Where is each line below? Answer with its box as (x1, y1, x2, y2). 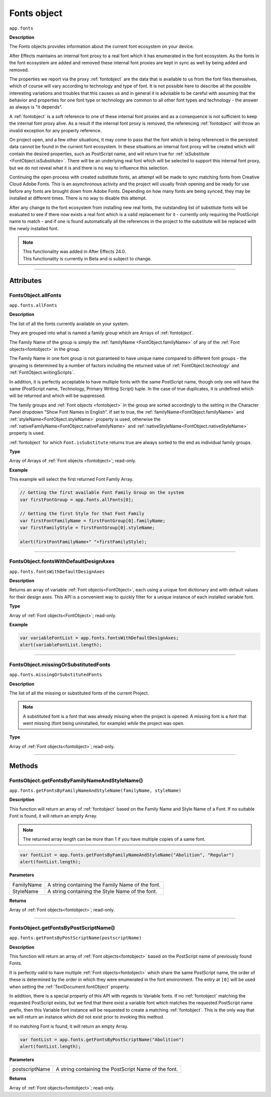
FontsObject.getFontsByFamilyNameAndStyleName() (9, 777, 143, 784)
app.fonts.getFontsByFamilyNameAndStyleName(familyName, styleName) (9, 788, 182, 793)
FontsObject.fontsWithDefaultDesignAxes (9, 558, 115, 565)
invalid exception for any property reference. (9, 127, 102, 133)
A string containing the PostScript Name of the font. (56, 1066, 178, 1073)
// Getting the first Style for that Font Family (20, 511, 145, 517)
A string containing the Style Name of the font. (47, 887, 158, 894)
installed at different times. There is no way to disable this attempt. (9, 195, 147, 201)
